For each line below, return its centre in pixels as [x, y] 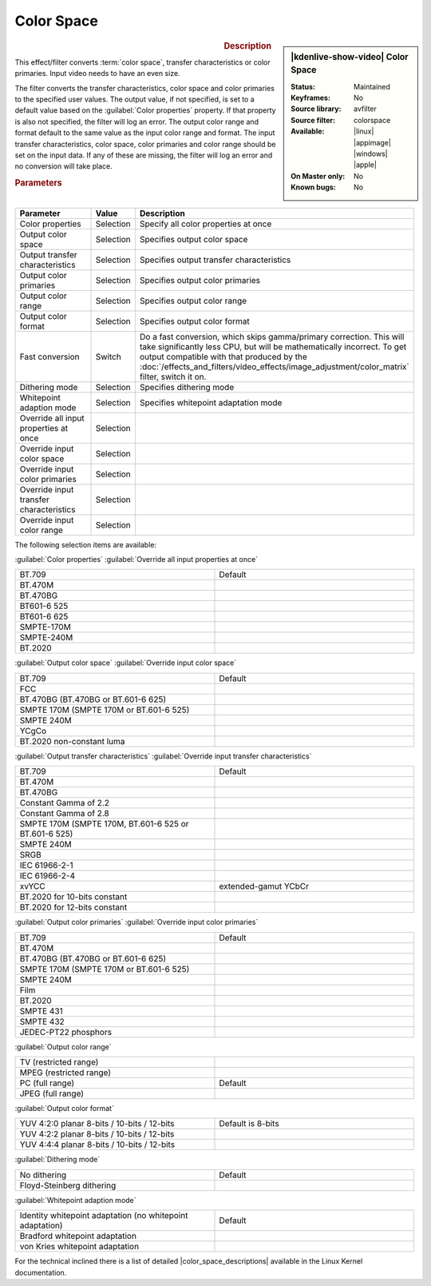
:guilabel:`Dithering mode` [57, 1160]
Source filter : [313, 120]
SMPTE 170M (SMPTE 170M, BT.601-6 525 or [104, 824]
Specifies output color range [194, 301]
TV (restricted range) [59, 1061]
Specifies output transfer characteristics [215, 260]
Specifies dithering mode [187, 387]
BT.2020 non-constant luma [72, 741]
